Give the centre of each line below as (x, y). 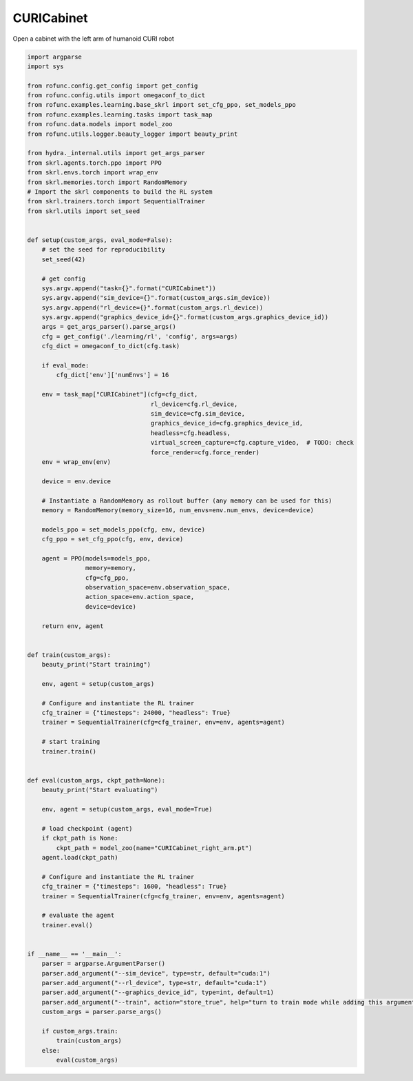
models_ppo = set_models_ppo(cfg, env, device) (124, 529)
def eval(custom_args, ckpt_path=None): (96, 780)
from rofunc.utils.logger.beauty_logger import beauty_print (133, 134)
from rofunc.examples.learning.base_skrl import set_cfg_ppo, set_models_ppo (161, 105)
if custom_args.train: (80, 1031)
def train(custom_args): (69, 655)
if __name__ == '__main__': (74, 954)
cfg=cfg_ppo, (107, 578)
